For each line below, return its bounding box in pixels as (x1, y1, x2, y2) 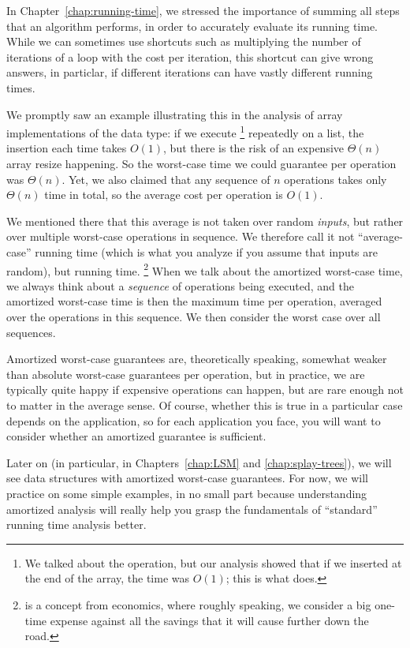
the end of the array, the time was (24, 570, 189, 586)
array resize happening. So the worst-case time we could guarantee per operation (6, 155, 397, 171)
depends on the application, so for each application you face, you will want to (6, 412, 381, 429)
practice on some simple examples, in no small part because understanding (6, 485, 367, 501)
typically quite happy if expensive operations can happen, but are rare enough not (6, 381, 404, 398)
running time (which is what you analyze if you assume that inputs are (35, 243, 378, 260)
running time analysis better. (6, 516, 147, 533)
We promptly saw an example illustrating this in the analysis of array (6, 106, 343, 122)
